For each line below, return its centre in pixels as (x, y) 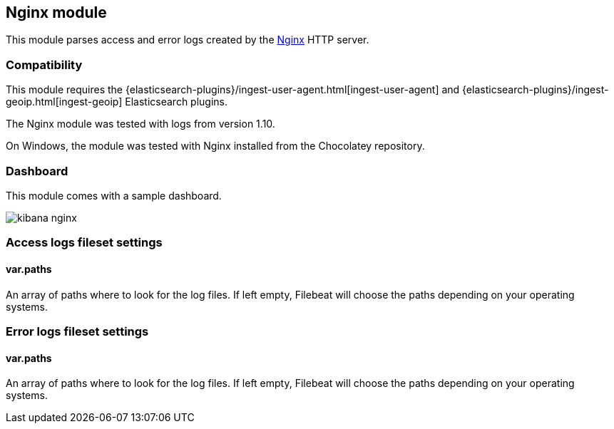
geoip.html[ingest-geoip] (64, 102)
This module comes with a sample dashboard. (114, 195)
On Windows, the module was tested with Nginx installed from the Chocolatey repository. (215, 146)
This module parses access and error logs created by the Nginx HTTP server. (188, 40)
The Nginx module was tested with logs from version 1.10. (140, 124)
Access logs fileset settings (84, 243)
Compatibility (44, 64)
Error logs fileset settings (77, 331)
